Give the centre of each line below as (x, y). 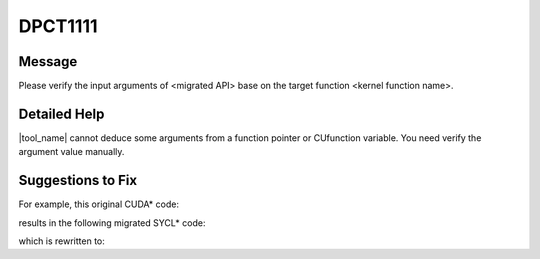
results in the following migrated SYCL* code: (112, 222)
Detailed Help (61, 113)
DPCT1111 (58, 26)
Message (48, 61)
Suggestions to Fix (78, 180)
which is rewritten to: (61, 241)
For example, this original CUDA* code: (99, 204)
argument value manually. (71, 152)
